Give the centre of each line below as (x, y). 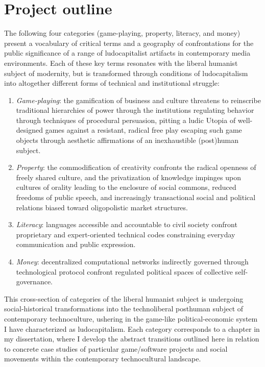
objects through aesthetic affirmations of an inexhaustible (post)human (127, 140)
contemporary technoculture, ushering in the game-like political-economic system (131, 318)
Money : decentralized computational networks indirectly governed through (132, 261)
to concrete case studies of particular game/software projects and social (116, 348)
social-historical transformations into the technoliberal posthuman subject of (124, 309)
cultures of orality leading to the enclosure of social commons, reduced (126, 187)
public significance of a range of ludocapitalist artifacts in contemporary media (127, 53)
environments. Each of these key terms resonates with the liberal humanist (121, 63)
